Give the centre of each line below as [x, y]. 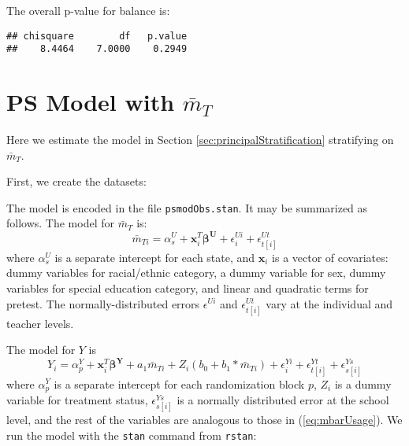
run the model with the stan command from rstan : [132, 435]
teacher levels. [40, 323]
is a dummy [363, 383]
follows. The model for [61, 223]
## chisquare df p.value [97, 36]
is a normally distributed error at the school [283, 399]
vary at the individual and [329, 303]
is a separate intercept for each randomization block [179, 383]
